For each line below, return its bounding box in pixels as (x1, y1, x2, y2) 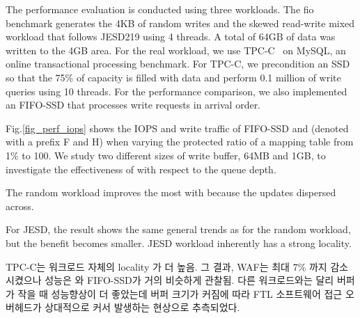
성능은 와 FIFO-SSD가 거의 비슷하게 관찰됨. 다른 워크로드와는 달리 (45, 273, 334, 287)
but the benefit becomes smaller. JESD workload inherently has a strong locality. (6, 235, 352, 250)
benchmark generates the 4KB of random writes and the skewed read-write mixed (6, 15, 355, 30)
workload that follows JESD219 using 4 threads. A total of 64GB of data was (6, 29, 336, 44)
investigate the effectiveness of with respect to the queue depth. (6, 161, 276, 176)
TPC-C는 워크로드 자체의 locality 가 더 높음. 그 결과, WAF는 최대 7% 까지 (6, 259, 327, 273)
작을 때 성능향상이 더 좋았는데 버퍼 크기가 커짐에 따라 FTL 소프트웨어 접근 (17, 286, 343, 301)
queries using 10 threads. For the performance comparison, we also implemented (6, 84, 347, 98)
